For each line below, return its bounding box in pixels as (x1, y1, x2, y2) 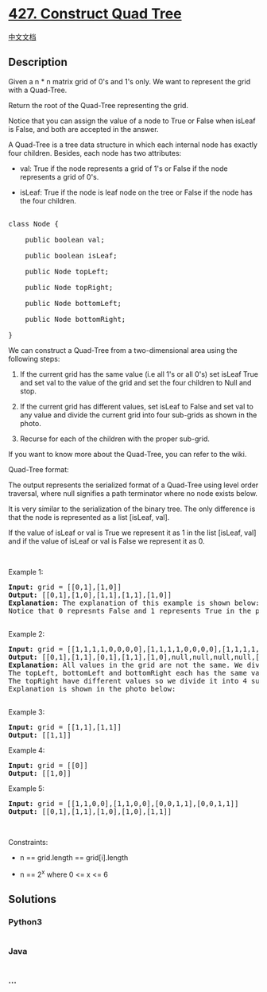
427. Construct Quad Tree (8, 5, 182, 23)
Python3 (8, 916, 42, 927)
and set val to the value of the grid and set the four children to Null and (19, 378, 252, 387)
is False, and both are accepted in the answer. (8, 124, 159, 134)
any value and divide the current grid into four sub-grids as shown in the (19, 410, 257, 420)
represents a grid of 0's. (19, 172, 99, 181)
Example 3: (8, 707, 45, 716)
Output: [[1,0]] (8, 769, 72, 777)
